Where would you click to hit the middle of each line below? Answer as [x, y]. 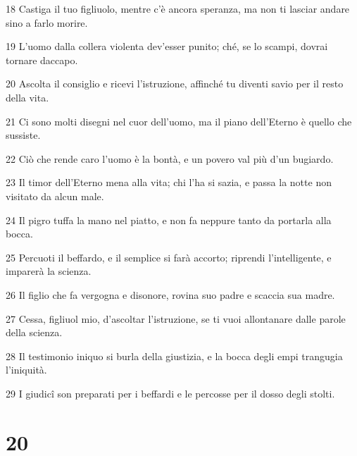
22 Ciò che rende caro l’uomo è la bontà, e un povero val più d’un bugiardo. [170, 158]
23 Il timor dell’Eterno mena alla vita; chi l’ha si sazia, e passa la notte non [169, 182]
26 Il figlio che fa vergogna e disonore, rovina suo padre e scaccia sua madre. [170, 294]
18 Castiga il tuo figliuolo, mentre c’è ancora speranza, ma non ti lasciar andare [178, 8]
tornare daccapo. [42, 60]
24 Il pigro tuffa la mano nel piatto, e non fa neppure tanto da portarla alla [169, 220]
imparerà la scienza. [49, 271]
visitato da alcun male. [55, 196]
